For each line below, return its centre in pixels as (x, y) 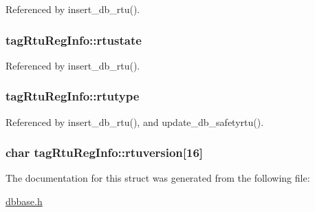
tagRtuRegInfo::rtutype (73, 96)
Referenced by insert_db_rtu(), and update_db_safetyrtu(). (135, 121)
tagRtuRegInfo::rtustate (74, 40)
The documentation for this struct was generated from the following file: (158, 178)
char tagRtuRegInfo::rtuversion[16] (105, 152)
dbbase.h (24, 201)
